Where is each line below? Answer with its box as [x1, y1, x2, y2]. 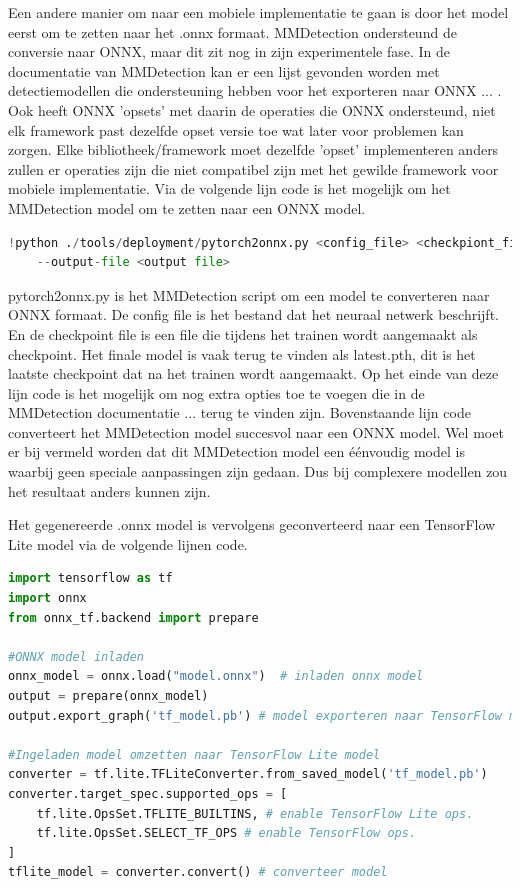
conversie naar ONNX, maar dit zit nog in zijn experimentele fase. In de [8, 41, 451, 62]
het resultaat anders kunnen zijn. [8, 480, 211, 501]
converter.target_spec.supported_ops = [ [8, 786, 288, 801]
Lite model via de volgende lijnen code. [8, 533, 248, 554]
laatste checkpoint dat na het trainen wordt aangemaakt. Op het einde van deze [8, 363, 499, 384]
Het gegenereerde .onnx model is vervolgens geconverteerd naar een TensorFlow [8, 514, 496, 535]
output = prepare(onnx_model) [8, 689, 209, 703]
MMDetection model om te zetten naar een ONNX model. [8, 197, 366, 218]
